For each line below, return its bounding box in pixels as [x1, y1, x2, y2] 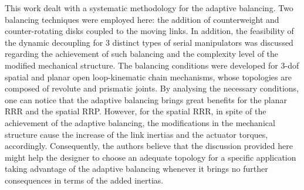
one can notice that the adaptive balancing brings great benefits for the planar [5, 93, 288, 106]
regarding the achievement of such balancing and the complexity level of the [5, 48, 279, 60]
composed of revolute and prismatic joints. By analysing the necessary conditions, [5, 82, 299, 94]
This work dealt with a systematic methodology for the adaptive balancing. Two [5, 2, 293, 13]
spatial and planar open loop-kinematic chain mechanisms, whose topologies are [5, 70, 292, 83]
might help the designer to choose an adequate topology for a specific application [5, 151, 296, 163]
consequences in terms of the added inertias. [5, 174, 164, 186]
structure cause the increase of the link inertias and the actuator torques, [5, 128, 268, 140]
